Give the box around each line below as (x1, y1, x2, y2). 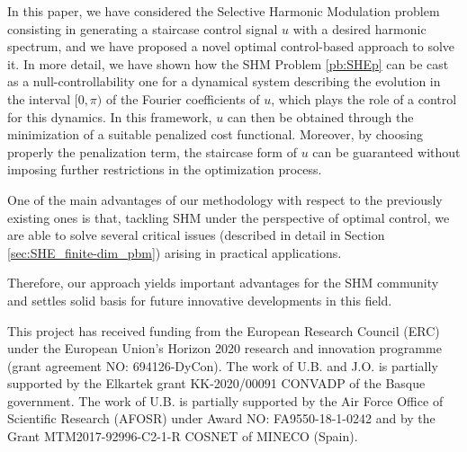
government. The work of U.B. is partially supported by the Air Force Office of (7, 391, 444, 410)
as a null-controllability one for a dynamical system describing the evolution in (7, 72, 441, 91)
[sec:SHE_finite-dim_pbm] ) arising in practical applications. (7, 243, 342, 261)
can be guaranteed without (312, 142, 461, 161)
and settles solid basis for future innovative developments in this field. (7, 290, 392, 309)
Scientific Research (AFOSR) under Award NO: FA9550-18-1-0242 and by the (7, 409, 436, 428)
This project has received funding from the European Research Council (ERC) (7, 321, 440, 340)
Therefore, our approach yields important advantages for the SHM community (7, 273, 439, 292)
